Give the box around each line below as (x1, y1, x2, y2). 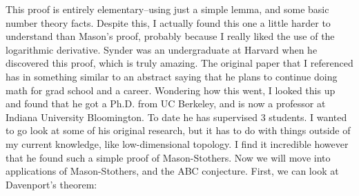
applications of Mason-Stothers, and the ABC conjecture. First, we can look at (6, 164, 339, 178)
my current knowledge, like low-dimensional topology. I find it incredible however (6, 136, 349, 151)
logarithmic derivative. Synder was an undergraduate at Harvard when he (6, 42, 318, 56)
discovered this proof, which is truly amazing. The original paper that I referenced (6, 56, 353, 70)
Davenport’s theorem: (6, 177, 97, 191)
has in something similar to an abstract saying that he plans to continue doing (6, 69, 338, 83)
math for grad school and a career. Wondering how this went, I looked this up (6, 83, 336, 97)
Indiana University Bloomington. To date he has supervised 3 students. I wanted (6, 109, 347, 124)
